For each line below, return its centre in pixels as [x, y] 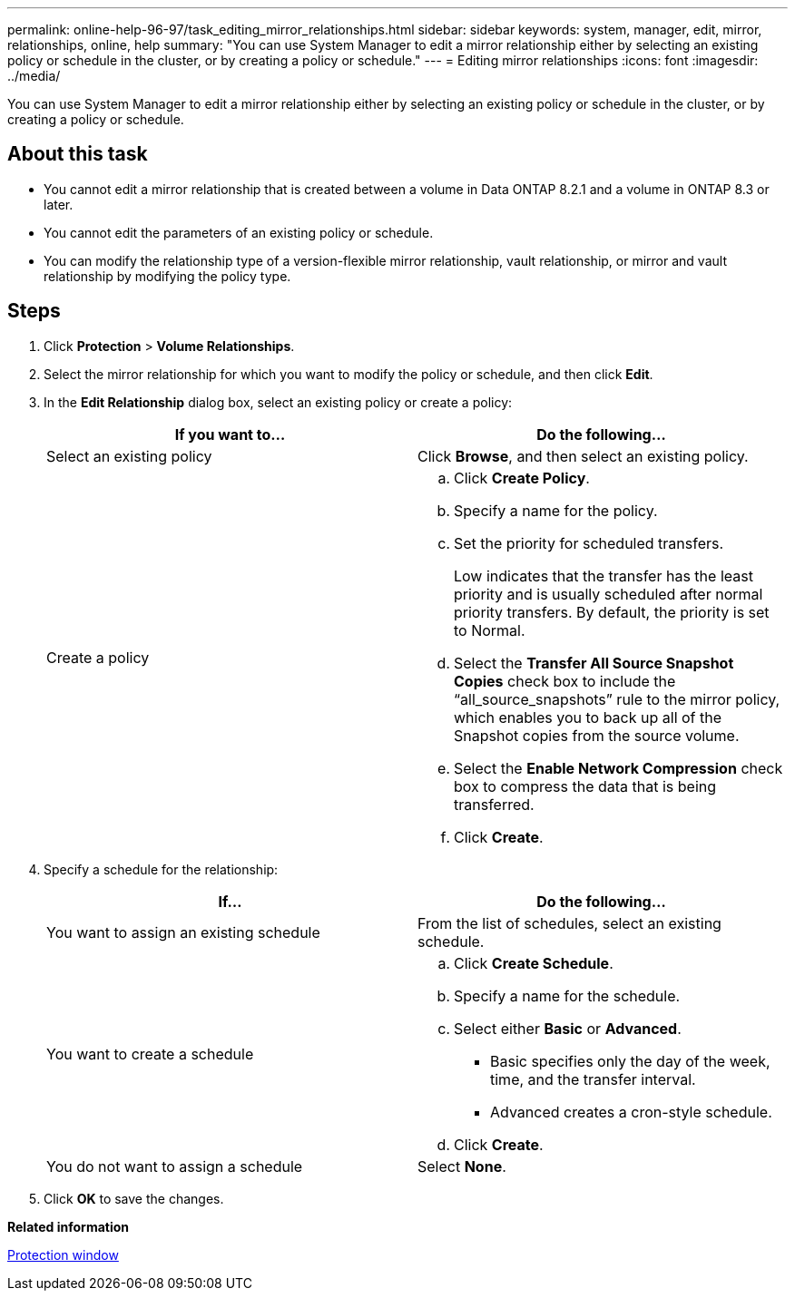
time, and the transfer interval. [593, 1079]
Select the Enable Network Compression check [618, 768]
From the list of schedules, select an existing [569, 923]
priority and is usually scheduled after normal [609, 594]
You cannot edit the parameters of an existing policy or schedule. [239, 232]
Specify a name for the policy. [556, 510]
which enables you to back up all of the [588, 717]
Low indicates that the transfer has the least [604, 576]
